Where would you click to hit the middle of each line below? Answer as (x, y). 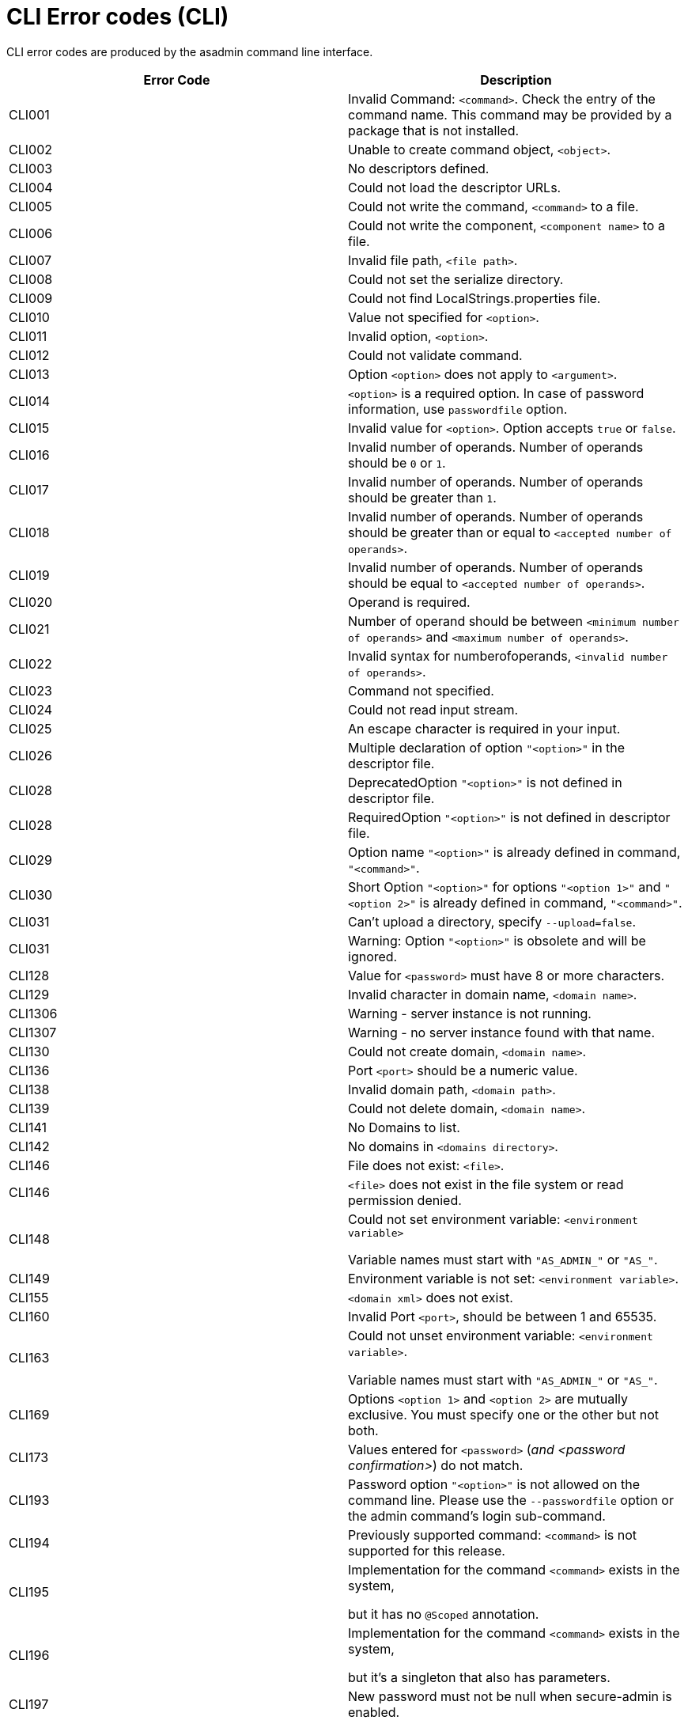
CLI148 (29, 1239)
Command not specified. (421, 690)
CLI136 (29, 1070)
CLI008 (31, 279)
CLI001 (29, 114)
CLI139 (29, 1108)
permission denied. (405, 1200)
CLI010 (29, 317)
